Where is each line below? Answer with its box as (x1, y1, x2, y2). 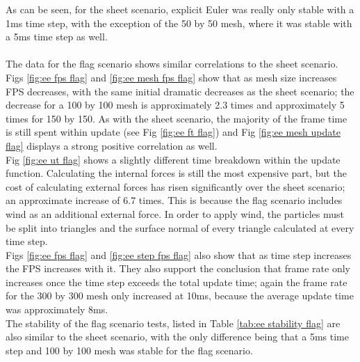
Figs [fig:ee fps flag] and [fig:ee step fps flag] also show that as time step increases (6, 247, 352, 262)
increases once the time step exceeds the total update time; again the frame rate (6, 274, 347, 289)
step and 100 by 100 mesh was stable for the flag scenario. (6, 343, 253, 357)
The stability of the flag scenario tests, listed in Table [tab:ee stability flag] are (6, 315, 341, 330)
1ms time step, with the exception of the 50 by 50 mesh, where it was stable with (6, 15, 352, 30)
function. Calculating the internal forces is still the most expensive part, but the (6, 166, 347, 180)
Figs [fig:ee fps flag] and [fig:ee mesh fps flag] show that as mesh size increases (6, 70, 337, 84)
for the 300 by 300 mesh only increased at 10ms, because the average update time (6, 288, 354, 303)
